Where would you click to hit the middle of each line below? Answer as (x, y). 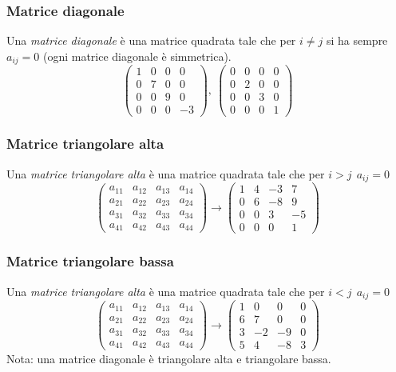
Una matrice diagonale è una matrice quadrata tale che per (151, 40)
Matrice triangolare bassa (90, 261)
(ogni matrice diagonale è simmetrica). (137, 56)
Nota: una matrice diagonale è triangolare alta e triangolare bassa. (169, 359)
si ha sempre (357, 40)
